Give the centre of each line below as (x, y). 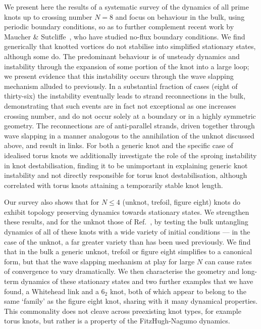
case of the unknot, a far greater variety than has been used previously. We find (127, 241)
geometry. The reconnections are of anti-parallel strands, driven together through (129, 126)
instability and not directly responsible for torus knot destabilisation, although (126, 175)
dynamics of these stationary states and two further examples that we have (137, 281)
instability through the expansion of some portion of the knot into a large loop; (127, 66)
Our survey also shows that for (52, 202)
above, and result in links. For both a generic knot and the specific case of (119, 145)
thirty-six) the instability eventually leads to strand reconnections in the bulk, (125, 96)
